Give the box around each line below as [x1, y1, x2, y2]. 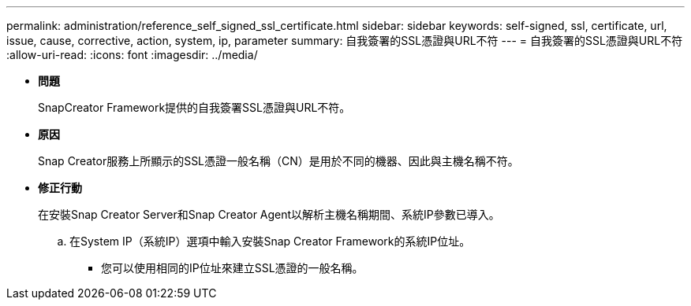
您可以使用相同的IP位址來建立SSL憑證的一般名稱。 [101, 261, 364, 275]
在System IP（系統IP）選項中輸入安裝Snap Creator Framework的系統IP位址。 [69, 234, 471, 248]
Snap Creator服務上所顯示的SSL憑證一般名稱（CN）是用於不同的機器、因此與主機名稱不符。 [38, 154, 519, 168]
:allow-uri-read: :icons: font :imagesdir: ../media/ [6, 48, 258, 61]
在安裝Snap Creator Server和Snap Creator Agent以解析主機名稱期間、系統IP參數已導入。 [38, 208, 500, 221]
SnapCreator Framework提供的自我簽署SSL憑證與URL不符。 [38, 101, 351, 114]
